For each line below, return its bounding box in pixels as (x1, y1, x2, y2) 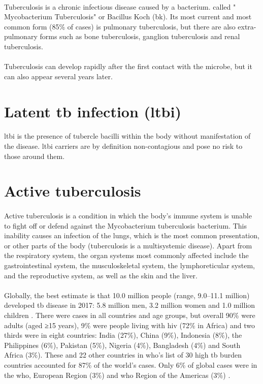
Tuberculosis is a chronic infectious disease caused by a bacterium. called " (4, 1, 236, 12)
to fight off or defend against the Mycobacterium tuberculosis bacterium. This (4, 220, 247, 231)
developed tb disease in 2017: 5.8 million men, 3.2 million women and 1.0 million (4, 300, 255, 310)
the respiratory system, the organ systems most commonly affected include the (4, 250, 249, 261)
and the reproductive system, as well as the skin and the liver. (4, 270, 198, 280)
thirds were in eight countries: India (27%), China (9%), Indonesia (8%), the (4, 330, 242, 340)
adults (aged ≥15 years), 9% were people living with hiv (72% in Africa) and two (4, 319, 255, 330)
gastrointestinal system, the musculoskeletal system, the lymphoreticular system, (4, 260, 255, 271)
